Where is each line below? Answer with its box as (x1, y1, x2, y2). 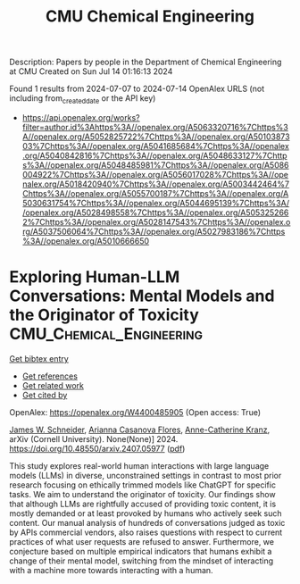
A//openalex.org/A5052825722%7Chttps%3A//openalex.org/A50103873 (21, 131, 290, 142)
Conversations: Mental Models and (9, 286, 275, 306)
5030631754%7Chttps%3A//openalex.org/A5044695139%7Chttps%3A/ (21, 197, 290, 208)
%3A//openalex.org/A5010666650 (21, 235, 150, 246)
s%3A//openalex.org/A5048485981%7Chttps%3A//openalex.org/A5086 (21, 159, 289, 171)
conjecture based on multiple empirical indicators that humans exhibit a (9, 546, 272, 556)
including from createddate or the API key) (9, 93, 156, 105)
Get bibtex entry (9, 353, 69, 363)
